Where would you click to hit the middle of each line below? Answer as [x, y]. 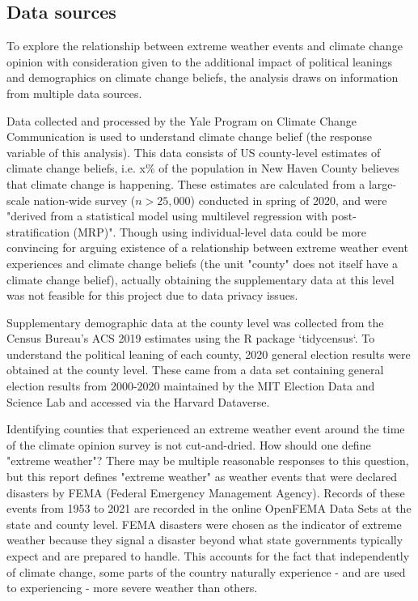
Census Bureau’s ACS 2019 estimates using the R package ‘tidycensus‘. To [191, 338]
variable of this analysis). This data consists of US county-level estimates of [194, 152]
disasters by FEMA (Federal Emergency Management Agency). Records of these [206, 492]
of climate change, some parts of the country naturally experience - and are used [206, 571]
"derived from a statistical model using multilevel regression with [167, 216]
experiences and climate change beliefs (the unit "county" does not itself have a [203, 263]
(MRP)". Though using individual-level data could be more [220, 231]
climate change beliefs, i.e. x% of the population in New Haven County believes [203, 168]
